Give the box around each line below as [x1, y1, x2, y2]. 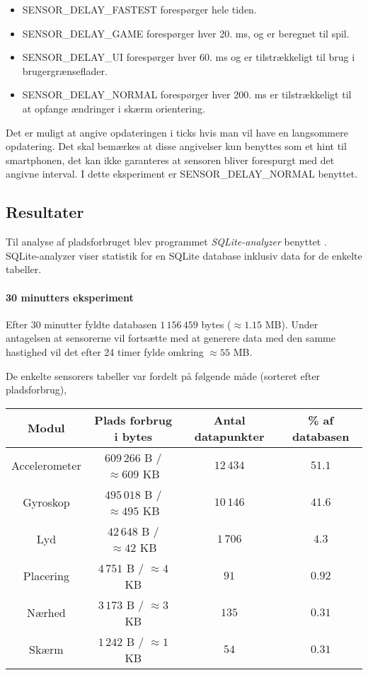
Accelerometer [11, 457, 81, 474]
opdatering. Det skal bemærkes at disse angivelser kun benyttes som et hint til [6, 139, 347, 154]
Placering [23, 567, 69, 584]
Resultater [6, 201, 84, 223]
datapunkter [194, 427, 265, 444]
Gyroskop [23, 494, 70, 511]
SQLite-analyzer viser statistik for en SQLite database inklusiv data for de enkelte [6, 248, 362, 262]
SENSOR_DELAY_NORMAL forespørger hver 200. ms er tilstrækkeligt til [22, 87, 352, 102]
